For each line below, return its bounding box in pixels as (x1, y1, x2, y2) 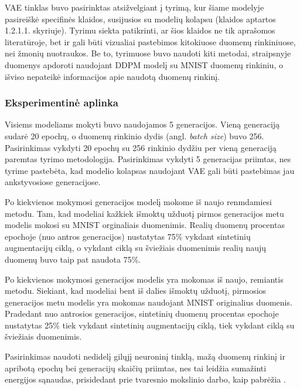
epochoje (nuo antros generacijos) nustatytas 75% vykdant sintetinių (5, 230, 251, 242)
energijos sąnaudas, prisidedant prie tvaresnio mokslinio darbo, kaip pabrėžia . (5, 373, 286, 385)
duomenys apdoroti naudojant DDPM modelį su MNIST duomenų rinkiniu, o (5, 58, 283, 71)
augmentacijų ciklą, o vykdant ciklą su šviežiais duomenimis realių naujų (5, 242, 267, 254)
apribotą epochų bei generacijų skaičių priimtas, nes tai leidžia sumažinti (5, 361, 267, 374)
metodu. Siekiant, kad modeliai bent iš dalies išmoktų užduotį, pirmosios (5, 284, 267, 297)
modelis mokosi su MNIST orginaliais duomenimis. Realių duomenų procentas (5, 219, 285, 231)
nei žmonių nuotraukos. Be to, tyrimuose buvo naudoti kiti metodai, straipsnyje (5, 47, 291, 59)
